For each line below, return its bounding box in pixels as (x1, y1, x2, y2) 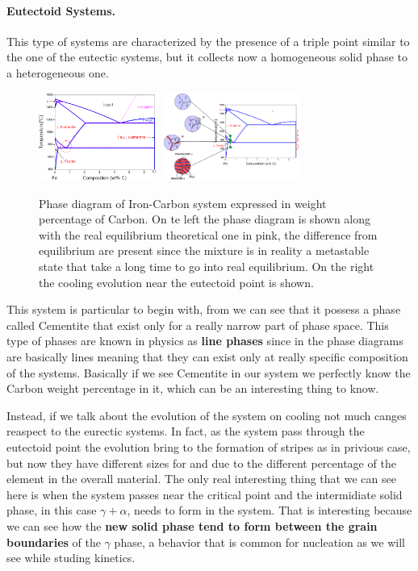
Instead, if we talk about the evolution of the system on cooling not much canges (6, 406, 407, 423)
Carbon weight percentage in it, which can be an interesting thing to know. (6, 380, 379, 397)
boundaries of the (6, 533, 102, 550)
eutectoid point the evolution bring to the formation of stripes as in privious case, (6, 438, 411, 455)
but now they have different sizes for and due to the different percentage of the (6, 454, 396, 471)
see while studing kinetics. (6, 549, 136, 566)
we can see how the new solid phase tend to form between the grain (6, 517, 378, 534)
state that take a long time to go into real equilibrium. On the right (39, 258, 374, 275)
